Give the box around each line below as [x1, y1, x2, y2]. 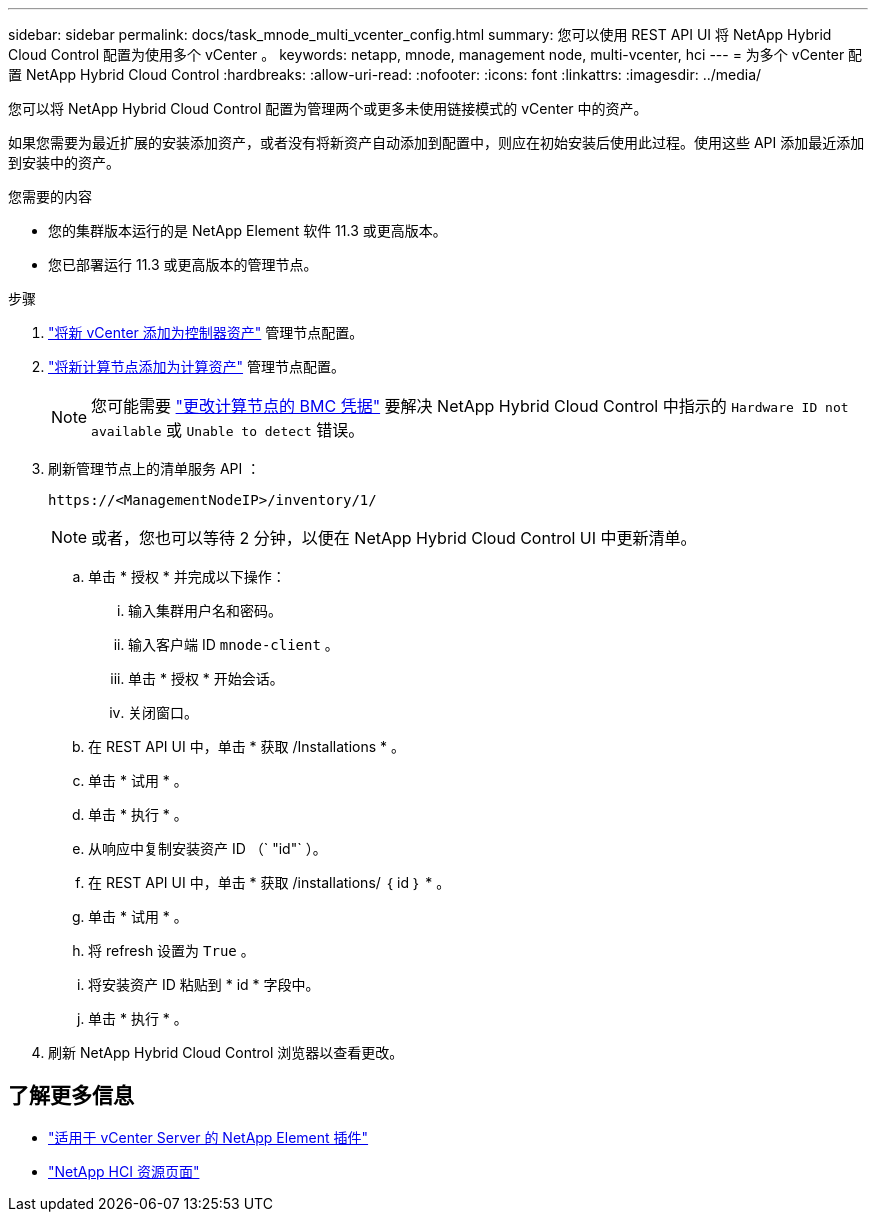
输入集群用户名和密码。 [128, 602, 282, 619]
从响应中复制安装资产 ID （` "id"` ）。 [88, 840, 327, 857]
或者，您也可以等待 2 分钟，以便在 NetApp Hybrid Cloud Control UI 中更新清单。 [91, 528, 697, 548]
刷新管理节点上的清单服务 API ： [48, 460, 261, 477]
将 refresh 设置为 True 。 [88, 942, 255, 959]
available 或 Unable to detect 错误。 [91, 420, 365, 440]
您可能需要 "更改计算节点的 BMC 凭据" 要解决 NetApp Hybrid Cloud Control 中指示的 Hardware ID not [91, 396, 849, 416]
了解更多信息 [8, 1083, 134, 1109]
